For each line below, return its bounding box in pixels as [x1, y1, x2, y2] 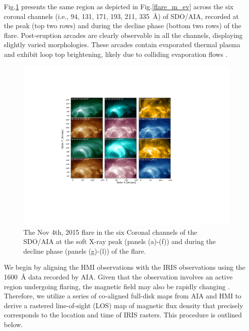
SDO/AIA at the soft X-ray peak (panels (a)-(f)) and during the [23, 236, 216, 246]
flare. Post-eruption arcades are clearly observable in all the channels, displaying [4, 30, 243, 40]
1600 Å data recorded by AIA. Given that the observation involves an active [4, 272, 233, 282]
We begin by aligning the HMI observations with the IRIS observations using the [4, 262, 246, 272]
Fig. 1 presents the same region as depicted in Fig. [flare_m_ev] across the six [4, 1, 233, 11]
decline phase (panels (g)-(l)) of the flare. [23, 245, 146, 256]
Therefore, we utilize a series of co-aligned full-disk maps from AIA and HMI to [4, 291, 242, 301]
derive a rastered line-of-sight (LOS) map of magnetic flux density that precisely [4, 300, 243, 310]
